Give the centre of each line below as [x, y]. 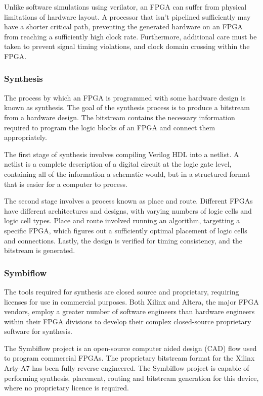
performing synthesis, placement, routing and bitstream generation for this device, [131, 378]
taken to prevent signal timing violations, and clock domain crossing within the [127, 46]
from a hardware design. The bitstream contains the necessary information [120, 117]
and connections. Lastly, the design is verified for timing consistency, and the [123, 240]
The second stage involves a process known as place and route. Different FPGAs [128, 201]
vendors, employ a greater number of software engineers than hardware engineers [129, 311]
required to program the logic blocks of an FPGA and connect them [110, 127]
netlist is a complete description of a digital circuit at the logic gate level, [118, 164]
